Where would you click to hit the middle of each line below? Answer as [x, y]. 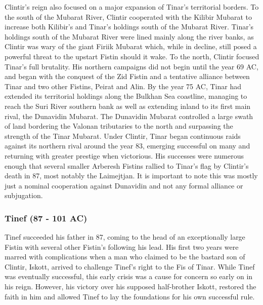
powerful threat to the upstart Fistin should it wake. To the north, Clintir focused [132, 56]
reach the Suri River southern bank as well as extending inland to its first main [128, 106]
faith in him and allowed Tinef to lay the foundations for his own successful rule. [130, 296]
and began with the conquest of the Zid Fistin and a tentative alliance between [127, 76]
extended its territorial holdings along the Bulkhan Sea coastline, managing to [126, 96]
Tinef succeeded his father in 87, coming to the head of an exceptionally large [125, 237]
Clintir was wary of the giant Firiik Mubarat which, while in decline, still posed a [131, 46]
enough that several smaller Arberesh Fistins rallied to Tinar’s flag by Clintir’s [127, 165]
